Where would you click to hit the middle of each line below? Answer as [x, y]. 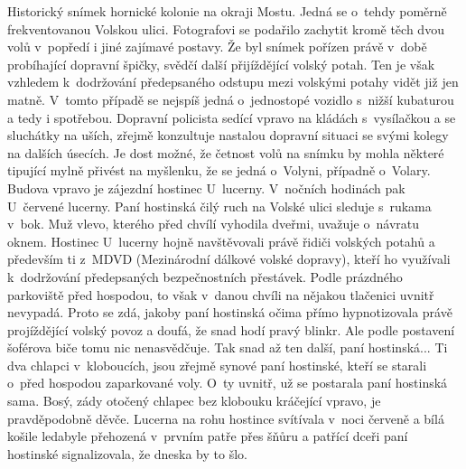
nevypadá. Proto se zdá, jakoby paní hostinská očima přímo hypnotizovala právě [230, 312]
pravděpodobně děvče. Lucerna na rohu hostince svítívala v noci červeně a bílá [226, 418]
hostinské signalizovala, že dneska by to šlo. [127, 453]
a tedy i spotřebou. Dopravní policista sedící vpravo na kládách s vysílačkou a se [232, 117]
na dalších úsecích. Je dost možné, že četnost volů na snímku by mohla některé [226, 152]
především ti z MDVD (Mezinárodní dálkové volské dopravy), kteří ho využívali [229, 259]
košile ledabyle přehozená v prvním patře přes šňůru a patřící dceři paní [208, 436]
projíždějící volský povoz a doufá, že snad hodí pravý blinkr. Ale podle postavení [231, 329]
